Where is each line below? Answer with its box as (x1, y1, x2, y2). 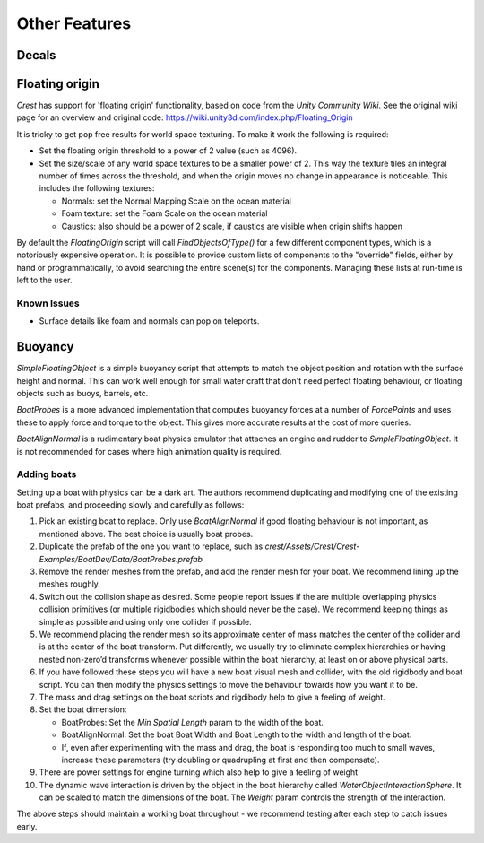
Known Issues (16, 297, 80, 309)
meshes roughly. (39, 578, 100, 589)
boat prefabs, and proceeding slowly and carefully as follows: (16, 500, 245, 510)
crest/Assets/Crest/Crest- (264, 541, 360, 552)
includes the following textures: (39, 183, 155, 194)
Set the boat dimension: (39, 704, 127, 715)
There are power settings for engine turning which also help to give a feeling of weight (39, 767, 359, 778)
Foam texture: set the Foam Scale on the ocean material (61, 208, 268, 219)
